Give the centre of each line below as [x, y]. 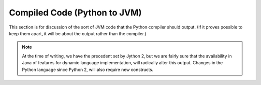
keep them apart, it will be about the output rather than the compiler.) [78, 33]
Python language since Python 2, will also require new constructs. [88, 70]
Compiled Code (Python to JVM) [75, 13]
